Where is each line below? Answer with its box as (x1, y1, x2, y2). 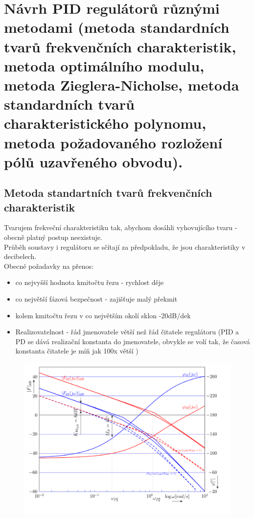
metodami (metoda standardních (4, 17, 230, 37)
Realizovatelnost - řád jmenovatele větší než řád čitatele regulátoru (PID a (15, 327, 239, 337)
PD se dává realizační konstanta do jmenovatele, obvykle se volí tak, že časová (15, 336, 250, 346)
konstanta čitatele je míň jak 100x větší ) (15, 346, 139, 356)
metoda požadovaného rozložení (4, 132, 223, 152)
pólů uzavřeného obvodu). (4, 151, 183, 171)
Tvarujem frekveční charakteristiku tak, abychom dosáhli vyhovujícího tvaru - (4, 222, 237, 233)
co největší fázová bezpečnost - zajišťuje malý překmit (15, 294, 178, 304)
